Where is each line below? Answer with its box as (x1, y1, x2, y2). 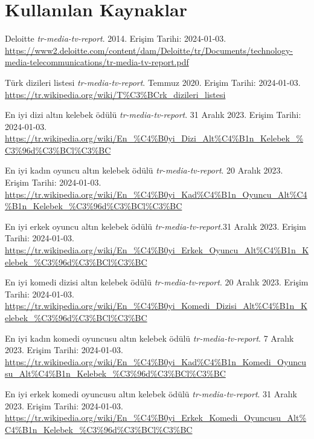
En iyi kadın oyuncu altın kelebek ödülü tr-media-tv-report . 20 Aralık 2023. (5, 164, 283, 177)
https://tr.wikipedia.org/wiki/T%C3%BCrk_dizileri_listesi (5, 88, 226, 100)
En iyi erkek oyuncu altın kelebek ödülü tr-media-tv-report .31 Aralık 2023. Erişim (5, 219, 306, 232)
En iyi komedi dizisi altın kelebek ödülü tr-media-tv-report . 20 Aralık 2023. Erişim (5, 276, 309, 288)
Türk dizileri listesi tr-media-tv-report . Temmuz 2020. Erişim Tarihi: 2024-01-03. (5, 76, 301, 88)
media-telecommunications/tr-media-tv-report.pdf (5, 56, 189, 68)
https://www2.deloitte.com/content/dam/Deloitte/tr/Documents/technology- (5, 44, 293, 56)
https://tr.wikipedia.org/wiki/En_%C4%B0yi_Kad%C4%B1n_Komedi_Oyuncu (5, 355, 306, 368)
